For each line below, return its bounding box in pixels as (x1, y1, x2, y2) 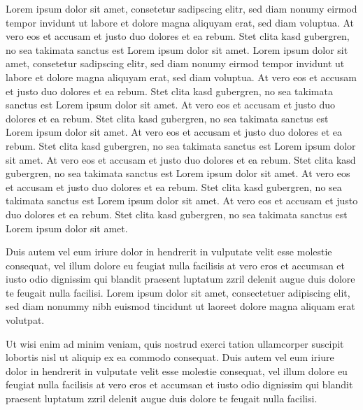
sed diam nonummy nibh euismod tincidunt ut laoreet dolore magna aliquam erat (6, 299, 355, 313)
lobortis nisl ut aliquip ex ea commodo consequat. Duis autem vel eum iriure (6, 350, 334, 365)
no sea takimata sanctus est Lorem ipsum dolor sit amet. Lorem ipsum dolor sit (6, 42, 348, 57)
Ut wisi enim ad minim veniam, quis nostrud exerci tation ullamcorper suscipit (6, 336, 344, 351)
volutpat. (6, 313, 45, 327)
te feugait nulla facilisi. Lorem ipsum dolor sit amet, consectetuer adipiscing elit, (6, 285, 350, 299)
